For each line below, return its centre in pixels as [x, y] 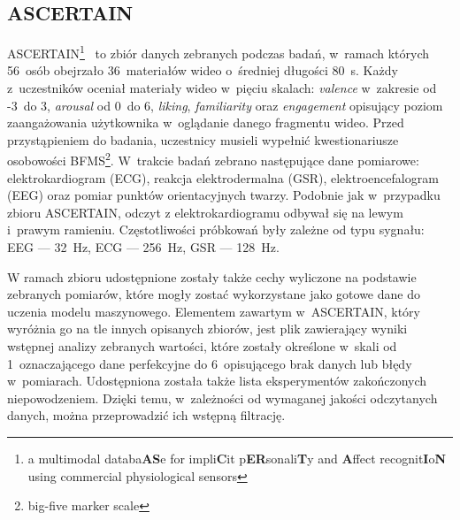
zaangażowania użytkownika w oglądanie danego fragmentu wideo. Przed [206, 122]
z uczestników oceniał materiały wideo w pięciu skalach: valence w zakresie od [222, 88]
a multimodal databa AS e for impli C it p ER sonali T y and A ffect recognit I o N [237, 458]
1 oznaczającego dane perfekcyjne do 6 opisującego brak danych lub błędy [210, 363]
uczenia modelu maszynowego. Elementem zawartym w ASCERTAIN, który [214, 311]
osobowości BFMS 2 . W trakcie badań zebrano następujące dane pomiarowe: [213, 159]
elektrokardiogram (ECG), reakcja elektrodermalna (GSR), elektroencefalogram [223, 177]
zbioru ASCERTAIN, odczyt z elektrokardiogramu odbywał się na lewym [205, 212]
